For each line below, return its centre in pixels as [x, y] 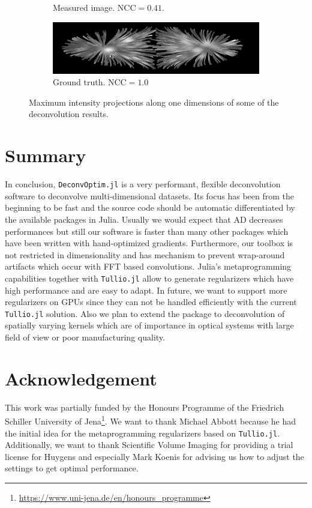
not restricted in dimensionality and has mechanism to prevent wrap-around [145, 254]
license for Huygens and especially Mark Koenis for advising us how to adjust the [154, 456]
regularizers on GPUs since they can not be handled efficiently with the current [151, 302]
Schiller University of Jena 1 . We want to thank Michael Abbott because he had [151, 420]
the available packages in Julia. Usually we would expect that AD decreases [144, 219]
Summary [46, 155]
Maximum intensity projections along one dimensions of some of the [154, 102]
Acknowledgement [81, 378]
